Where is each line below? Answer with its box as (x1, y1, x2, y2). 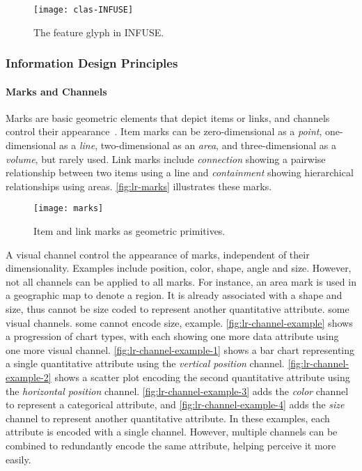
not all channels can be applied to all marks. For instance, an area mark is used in (6, 274, 356, 288)
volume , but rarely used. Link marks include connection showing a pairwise (6, 151, 326, 166)
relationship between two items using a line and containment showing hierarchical (6, 165, 354, 180)
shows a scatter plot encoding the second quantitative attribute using (54, 370, 350, 385)
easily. (6, 451, 31, 466)
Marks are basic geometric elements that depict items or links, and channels (6, 110, 330, 125)
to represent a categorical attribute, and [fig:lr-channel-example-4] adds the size (6, 397, 345, 412)
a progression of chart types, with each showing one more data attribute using (6, 329, 339, 343)
